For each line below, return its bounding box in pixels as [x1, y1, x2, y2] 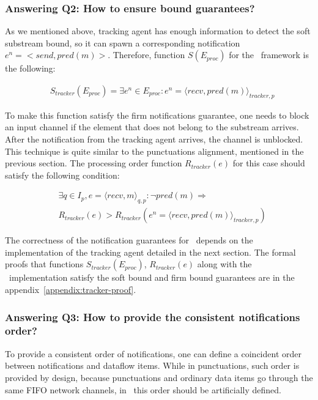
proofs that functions [5, 257, 84, 270]
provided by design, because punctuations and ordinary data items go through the [5, 371, 313, 383]
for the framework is [229, 48, 309, 61]
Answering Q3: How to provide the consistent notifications [5, 309, 300, 324]
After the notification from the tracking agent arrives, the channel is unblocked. [5, 133, 303, 146]
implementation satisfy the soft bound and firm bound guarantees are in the [9, 271, 295, 284]
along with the [197, 257, 252, 270]
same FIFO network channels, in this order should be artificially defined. [5, 383, 281, 396]
